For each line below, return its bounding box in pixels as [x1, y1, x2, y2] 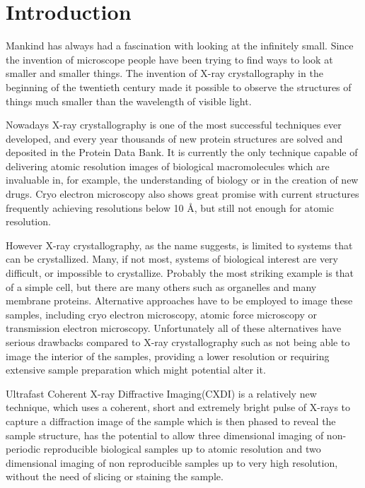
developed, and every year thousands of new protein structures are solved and [6, 131, 343, 145]
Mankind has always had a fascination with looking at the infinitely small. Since [6, 38, 354, 53]
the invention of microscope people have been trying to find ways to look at [6, 52, 333, 66]
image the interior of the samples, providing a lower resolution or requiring [6, 348, 330, 363]
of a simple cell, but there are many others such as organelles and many [6, 279, 317, 294]
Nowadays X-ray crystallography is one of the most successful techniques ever [6, 117, 342, 132]
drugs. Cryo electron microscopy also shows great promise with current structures [6, 186, 359, 201]
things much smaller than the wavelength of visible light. [6, 93, 252, 108]
